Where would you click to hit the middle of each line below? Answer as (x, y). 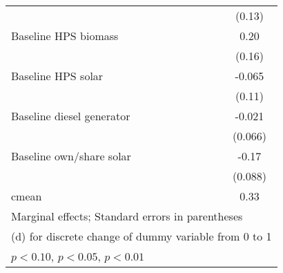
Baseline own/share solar (71, 156)
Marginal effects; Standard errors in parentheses (127, 216)
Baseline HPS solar (57, 76)
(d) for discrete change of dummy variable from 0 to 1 (141, 236)
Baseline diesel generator (71, 116)
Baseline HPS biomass (65, 36)
